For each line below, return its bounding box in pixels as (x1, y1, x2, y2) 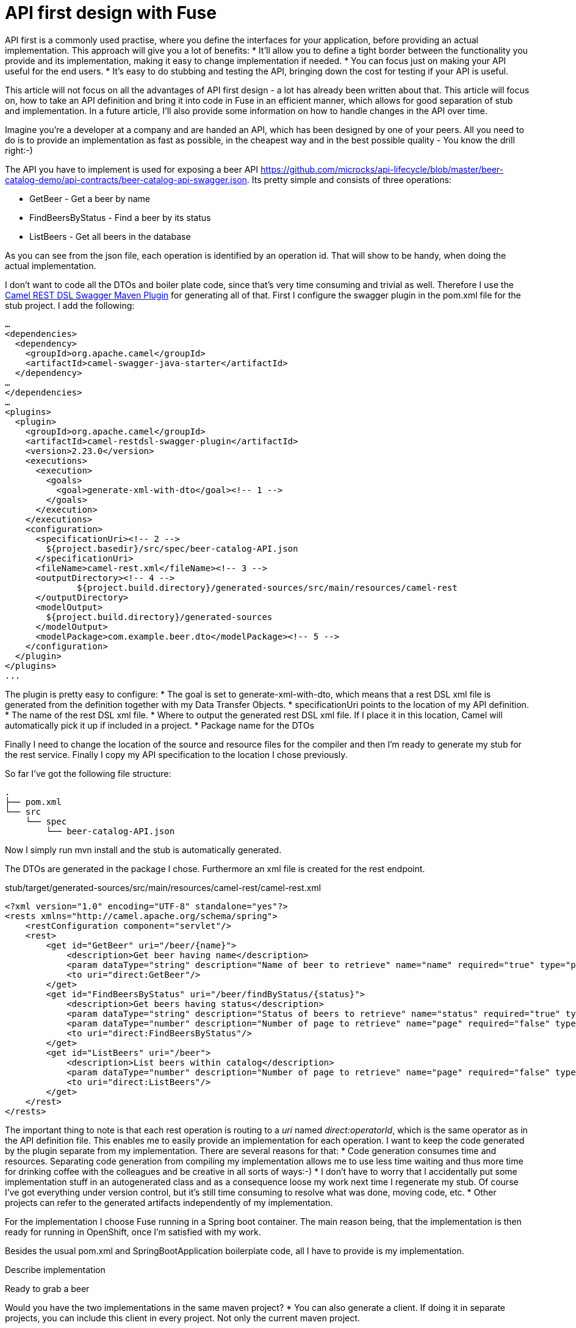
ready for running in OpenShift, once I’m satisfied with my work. (5, 1226, 261, 1237)
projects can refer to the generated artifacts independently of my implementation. (5, 1197, 333, 1208)
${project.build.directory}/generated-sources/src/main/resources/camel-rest (77, 582, 458, 593)
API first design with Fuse (5, 2, 217, 23)
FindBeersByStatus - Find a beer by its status (29, 212, 211, 223)
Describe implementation (5, 1264, 106, 1275)
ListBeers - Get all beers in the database (29, 231, 191, 242)
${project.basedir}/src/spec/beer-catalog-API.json (46, 543, 298, 554)
